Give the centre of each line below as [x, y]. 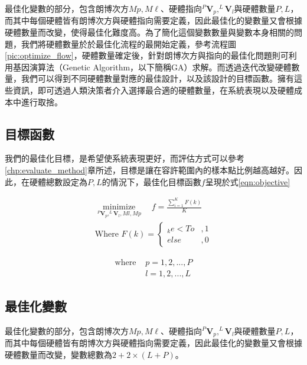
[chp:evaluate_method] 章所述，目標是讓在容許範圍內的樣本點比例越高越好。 [150, 170]
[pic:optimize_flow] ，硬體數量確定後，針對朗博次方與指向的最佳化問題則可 [147, 55]
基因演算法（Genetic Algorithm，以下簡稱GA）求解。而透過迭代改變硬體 [152, 67]
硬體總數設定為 [58, 181]
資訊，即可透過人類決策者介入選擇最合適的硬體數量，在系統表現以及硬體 [153, 90]
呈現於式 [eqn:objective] [248, 181]
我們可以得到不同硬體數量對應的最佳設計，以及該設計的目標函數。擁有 [157, 78]
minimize [119, 207]
